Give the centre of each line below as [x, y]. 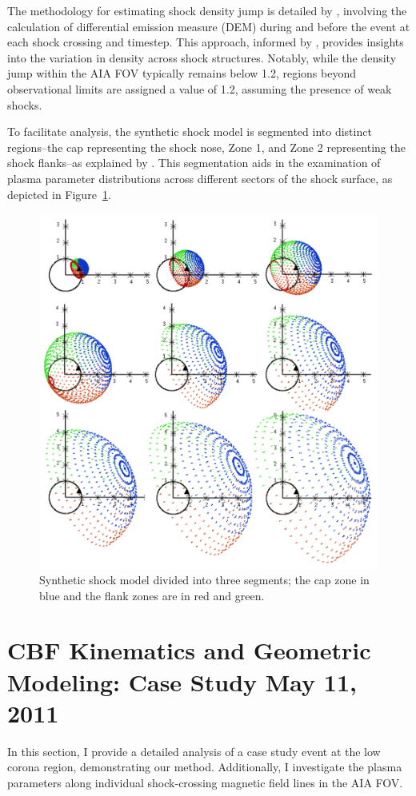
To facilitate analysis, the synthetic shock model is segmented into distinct [190, 131]
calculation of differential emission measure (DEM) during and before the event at [209, 26]
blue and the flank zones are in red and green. [152, 595]
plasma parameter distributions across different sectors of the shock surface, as [200, 178]
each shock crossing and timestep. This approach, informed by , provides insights [206, 42]
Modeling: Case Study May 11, [182, 681]
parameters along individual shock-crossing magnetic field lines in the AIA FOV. [205, 782]
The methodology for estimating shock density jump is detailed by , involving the [207, 10]
